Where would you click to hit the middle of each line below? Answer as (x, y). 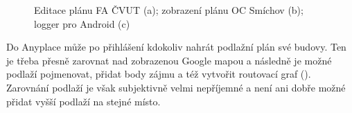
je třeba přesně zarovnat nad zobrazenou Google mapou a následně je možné (169, 60)
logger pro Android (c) (82, 23)
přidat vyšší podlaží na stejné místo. (83, 101)
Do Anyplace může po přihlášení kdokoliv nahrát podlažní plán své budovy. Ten (176, 47)
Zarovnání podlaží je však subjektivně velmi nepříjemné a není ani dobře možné (176, 87)
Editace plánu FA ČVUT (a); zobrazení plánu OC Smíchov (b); (169, 10)
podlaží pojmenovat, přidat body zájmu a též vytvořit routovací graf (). (159, 74)
